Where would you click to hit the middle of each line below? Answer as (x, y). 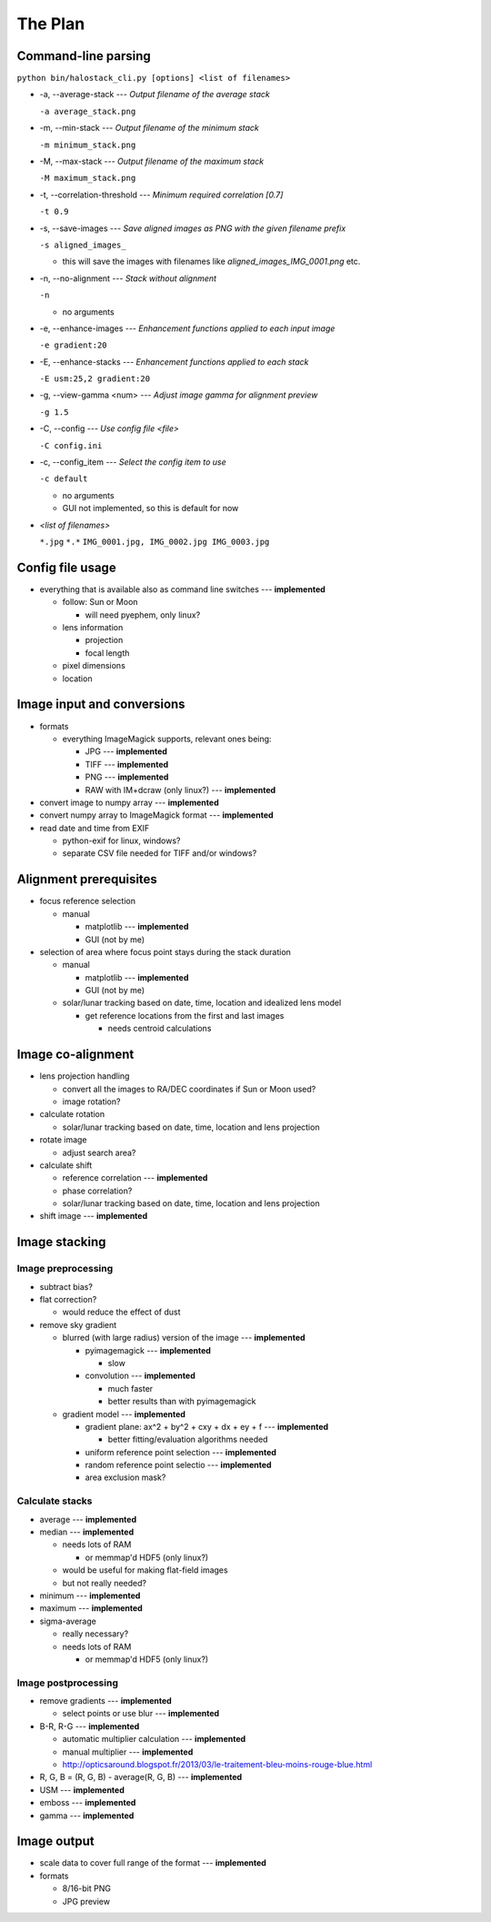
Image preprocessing (65, 1269)
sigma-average (68, 1621)
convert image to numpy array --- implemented (129, 802)
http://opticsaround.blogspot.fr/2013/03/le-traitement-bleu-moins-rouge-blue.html (217, 1765)
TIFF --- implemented (127, 764)
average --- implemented (88, 1519)
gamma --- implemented (87, 1816)
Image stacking (61, 1242)
